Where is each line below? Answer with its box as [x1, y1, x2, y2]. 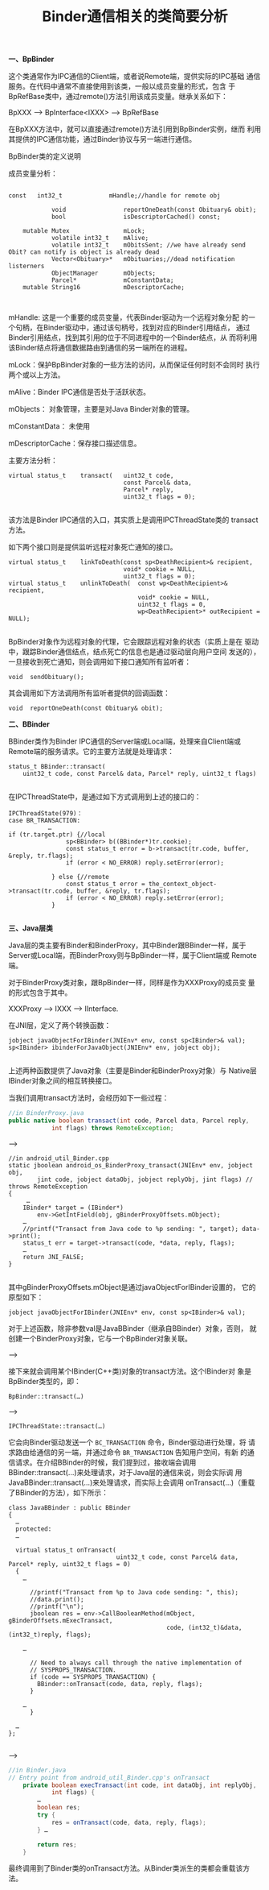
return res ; [37, 1840, 78, 1849]
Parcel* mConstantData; [51, 276, 174, 284]
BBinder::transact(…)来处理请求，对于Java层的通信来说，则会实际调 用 [8, 1467, 243, 1477]
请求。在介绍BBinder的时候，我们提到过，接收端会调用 [14, 1457, 197, 1467]
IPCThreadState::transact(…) [8, 1422, 106, 1430]
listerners [8, 263, 45, 271]
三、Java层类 [8, 923, 54, 933]
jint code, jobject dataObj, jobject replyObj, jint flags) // [37, 1175, 253, 1183]
